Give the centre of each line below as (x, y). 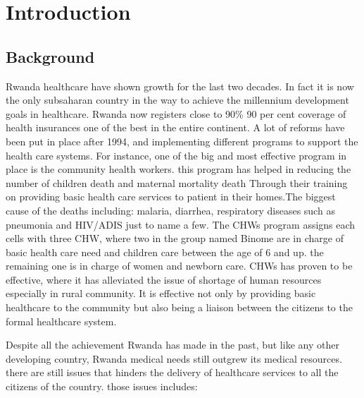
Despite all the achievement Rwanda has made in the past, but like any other (172, 345)
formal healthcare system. (61, 321)
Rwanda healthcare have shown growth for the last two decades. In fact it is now (180, 86)
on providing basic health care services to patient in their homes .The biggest (171, 197)
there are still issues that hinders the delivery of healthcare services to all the (172, 372)
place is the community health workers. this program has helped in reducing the (178, 169)
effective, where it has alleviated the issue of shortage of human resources (164, 279)
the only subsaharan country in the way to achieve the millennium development (177, 100)
